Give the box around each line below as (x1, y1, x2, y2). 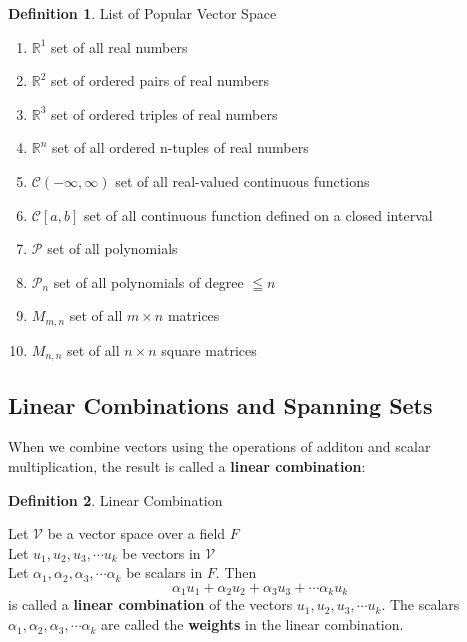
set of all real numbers (51, 36, 188, 57)
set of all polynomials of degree (53, 271, 244, 292)
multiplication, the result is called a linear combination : (8, 456, 366, 477)
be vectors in (122, 542, 201, 563)
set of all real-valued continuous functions (115, 170, 370, 191)
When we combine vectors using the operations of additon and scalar (8, 436, 431, 457)
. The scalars (381, 594, 460, 615)
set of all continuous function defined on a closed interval (83, 204, 433, 225)
